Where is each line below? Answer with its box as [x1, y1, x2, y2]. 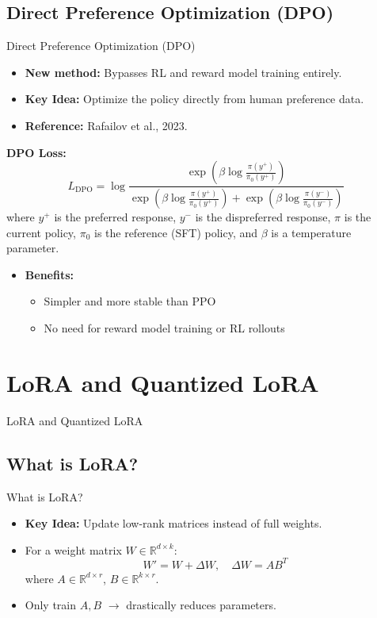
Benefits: [25, 266, 74, 282]
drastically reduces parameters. [126, 597, 276, 613]
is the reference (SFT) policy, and [93, 224, 258, 240]
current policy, [6, 224, 76, 240]
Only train [25, 597, 77, 613]
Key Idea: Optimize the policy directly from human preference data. [25, 90, 364, 107]
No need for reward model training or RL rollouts [44, 320, 285, 336]
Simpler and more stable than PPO [44, 293, 216, 309]
